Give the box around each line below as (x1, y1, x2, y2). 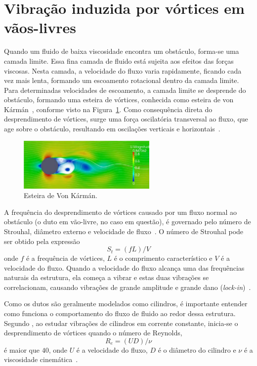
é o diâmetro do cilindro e (158, 344, 236, 355)
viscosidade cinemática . (4, 354, 78, 365)
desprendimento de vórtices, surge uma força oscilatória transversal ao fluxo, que (4, 114, 248, 124)
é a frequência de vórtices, (26, 253, 105, 263)
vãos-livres (4, 17, 76, 38)
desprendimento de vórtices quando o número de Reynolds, (4, 327, 182, 338)
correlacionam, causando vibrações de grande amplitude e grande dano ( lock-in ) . (4, 282, 251, 292)
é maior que (4, 344, 40, 355)
